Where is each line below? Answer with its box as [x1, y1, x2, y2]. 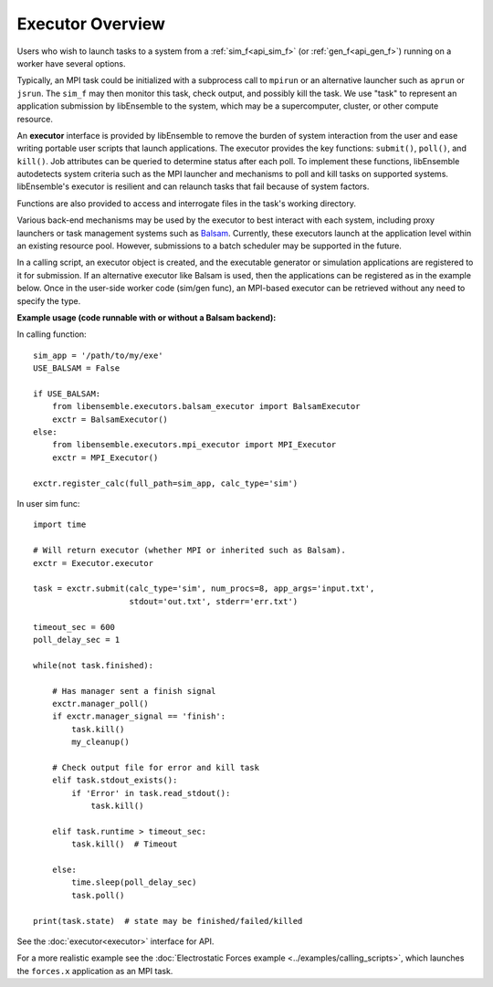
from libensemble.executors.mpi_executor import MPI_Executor [51, 439, 337, 450]
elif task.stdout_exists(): [51, 775, 178, 785]
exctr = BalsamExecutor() [51, 414, 169, 425]
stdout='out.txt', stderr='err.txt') [129, 596, 299, 606]
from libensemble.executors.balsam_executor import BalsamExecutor [51, 402, 361, 412]
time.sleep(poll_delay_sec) [71, 877, 197, 887]
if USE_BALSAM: [33, 388, 101, 399]
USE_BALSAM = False [33, 363, 121, 373]
